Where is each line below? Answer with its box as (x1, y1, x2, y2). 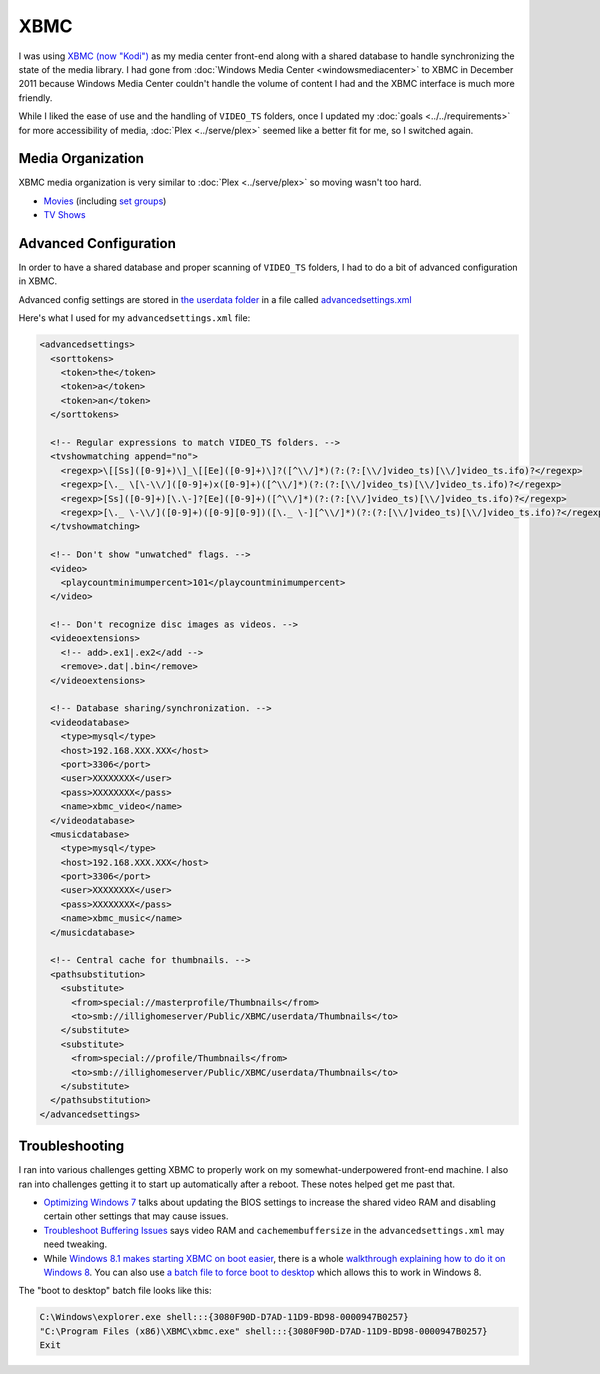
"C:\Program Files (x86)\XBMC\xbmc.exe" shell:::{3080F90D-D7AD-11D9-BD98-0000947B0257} (39, 1325, 489, 1337)
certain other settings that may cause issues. (43, 1210, 229, 1222)
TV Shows (43, 209, 86, 221)
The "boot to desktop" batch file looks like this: (18, 1285, 212, 1297)
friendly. (18, 91, 53, 104)
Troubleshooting (18, 1138, 125, 1155)
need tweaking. (43, 1238, 108, 1250)
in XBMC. (18, 275, 58, 287)
